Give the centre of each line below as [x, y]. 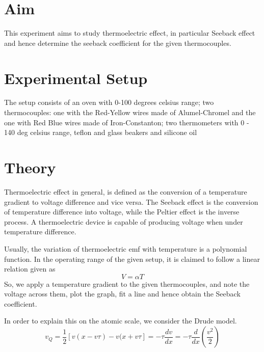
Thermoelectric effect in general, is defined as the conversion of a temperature [126, 191]
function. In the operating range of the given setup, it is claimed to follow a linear [132, 259]
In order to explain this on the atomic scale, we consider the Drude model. [121, 321]
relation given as [30, 269]
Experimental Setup [76, 78]
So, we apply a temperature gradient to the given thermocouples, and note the [127, 283]
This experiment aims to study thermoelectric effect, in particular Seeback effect [130, 33]
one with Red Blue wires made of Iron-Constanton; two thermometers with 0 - [127, 122]
